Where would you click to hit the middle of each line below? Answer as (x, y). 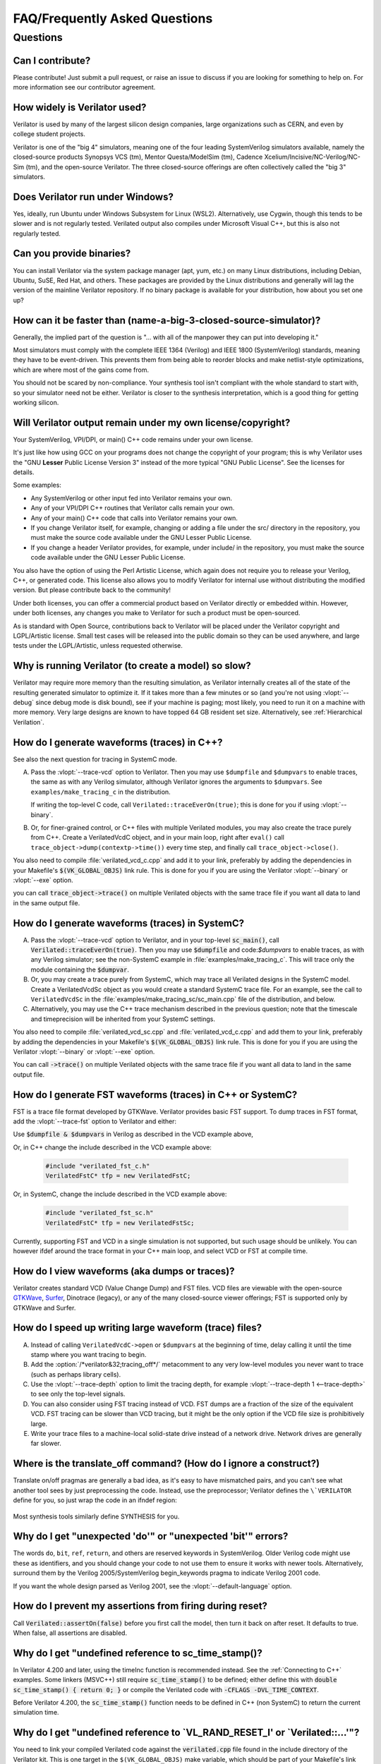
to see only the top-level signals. (78, 1394)
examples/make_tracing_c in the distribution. (101, 792)
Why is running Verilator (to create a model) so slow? (132, 666)
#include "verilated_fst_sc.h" (100, 1213)
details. (24, 472)
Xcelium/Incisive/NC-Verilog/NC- (313, 157)
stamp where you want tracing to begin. (89, 1354)
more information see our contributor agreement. (84, 87)
